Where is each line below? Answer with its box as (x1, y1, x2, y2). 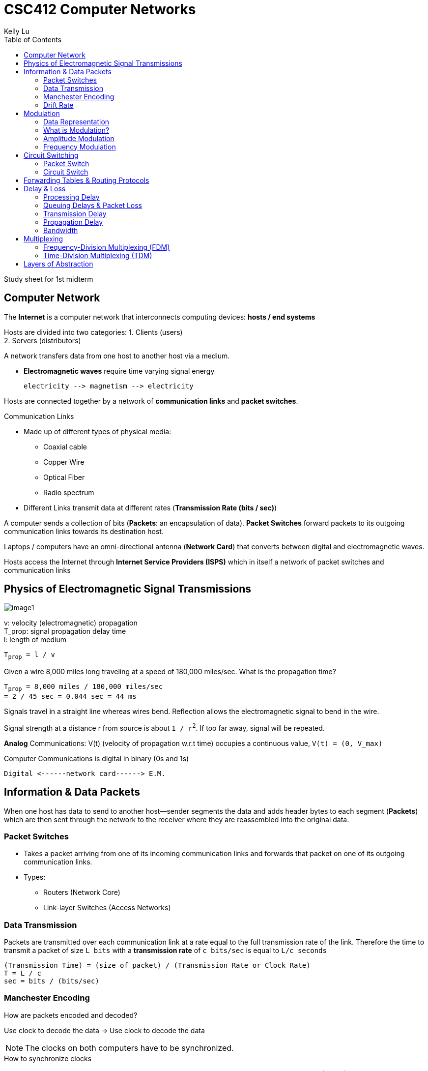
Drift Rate (43, 100, 74, 109)
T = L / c (4, 969, 41, 978)
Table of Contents (4, 35, 62, 44)
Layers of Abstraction (24, 259, 93, 268)
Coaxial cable (43, 442, 87, 451)
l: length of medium (4, 635, 67, 644)
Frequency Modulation (43, 142, 116, 151)
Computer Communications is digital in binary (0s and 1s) (4, 754, 189, 763)
